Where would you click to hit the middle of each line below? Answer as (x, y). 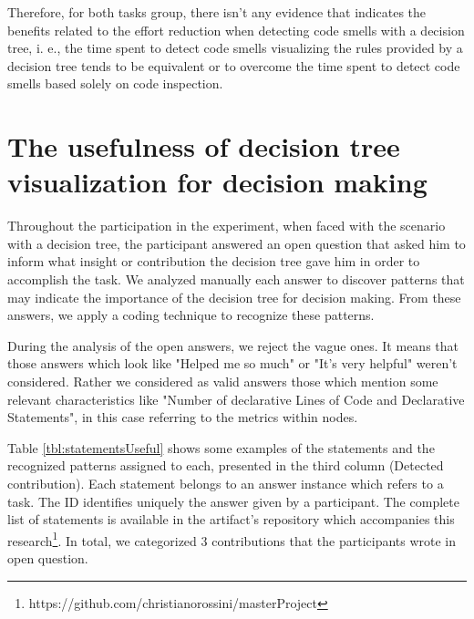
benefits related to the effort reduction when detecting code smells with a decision (236, 30)
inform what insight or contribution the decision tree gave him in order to (214, 261)
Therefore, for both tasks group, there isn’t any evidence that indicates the (217, 12)
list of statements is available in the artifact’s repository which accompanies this (231, 519)
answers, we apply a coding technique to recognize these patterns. (191, 315)
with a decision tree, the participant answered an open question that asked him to (237, 243)
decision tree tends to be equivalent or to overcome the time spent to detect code (234, 65)
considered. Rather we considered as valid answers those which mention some (223, 382)
